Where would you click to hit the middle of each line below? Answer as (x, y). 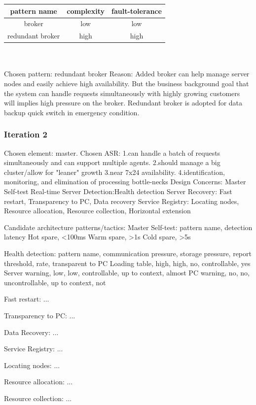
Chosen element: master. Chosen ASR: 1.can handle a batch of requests (112, 152)
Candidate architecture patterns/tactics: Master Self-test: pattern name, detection (128, 227)
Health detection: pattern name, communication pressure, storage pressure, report (128, 253)
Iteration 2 (26, 134)
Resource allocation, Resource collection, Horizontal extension (97, 211)
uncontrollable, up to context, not (55, 282)
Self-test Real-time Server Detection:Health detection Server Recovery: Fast (118, 191)
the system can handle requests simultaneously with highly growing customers (122, 93)
